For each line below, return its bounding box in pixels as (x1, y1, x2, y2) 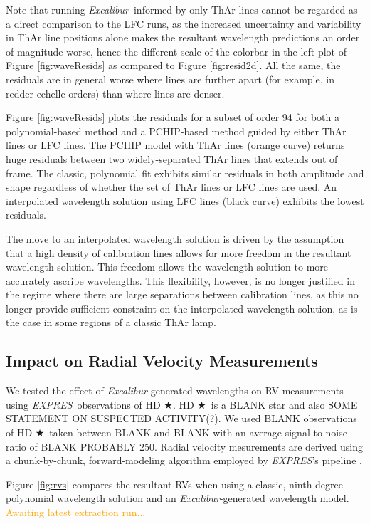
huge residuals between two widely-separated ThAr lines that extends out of (6, 151, 338, 166)
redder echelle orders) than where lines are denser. (6, 85, 225, 100)
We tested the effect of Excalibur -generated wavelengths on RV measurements (6, 383, 344, 398)
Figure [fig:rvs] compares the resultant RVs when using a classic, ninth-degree (6, 476, 344, 491)
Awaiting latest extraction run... (6, 505, 146, 520)
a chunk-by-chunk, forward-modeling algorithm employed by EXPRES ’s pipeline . (6, 453, 362, 468)
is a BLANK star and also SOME (211, 397, 358, 412)
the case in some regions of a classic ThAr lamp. (6, 315, 216, 330)
